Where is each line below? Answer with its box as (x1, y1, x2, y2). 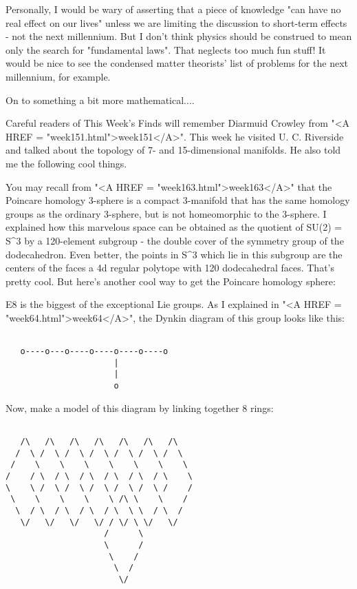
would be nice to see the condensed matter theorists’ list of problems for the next (6, 56, 348, 70)
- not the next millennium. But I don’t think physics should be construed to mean (6, 29, 352, 43)
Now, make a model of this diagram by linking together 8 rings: (6, 400, 274, 415)
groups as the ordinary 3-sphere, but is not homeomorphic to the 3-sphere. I (6, 206, 327, 220)
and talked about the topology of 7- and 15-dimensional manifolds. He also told (6, 143, 341, 157)
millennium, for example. (6, 69, 111, 83)
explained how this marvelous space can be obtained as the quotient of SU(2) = (6, 220, 343, 234)
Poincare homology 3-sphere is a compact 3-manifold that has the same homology (6, 193, 350, 207)
